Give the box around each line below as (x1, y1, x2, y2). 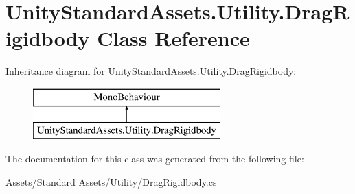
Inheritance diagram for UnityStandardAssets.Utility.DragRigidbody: (5, 64, 297, 78)
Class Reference (97, 24, 250, 52)
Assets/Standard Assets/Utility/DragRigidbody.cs (5, 174, 217, 189)
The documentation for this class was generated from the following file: (5, 151, 304, 166)
